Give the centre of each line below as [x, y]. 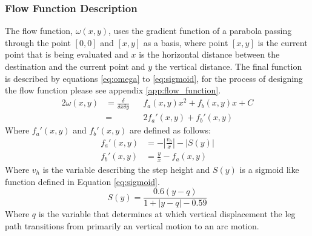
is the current [283, 42]
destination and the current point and [75, 66]
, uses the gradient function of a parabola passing [200, 31]
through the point [38, 42]
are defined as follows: [170, 130]
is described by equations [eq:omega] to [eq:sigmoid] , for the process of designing [154, 78]
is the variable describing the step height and [126, 169]
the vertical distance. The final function [228, 66]
